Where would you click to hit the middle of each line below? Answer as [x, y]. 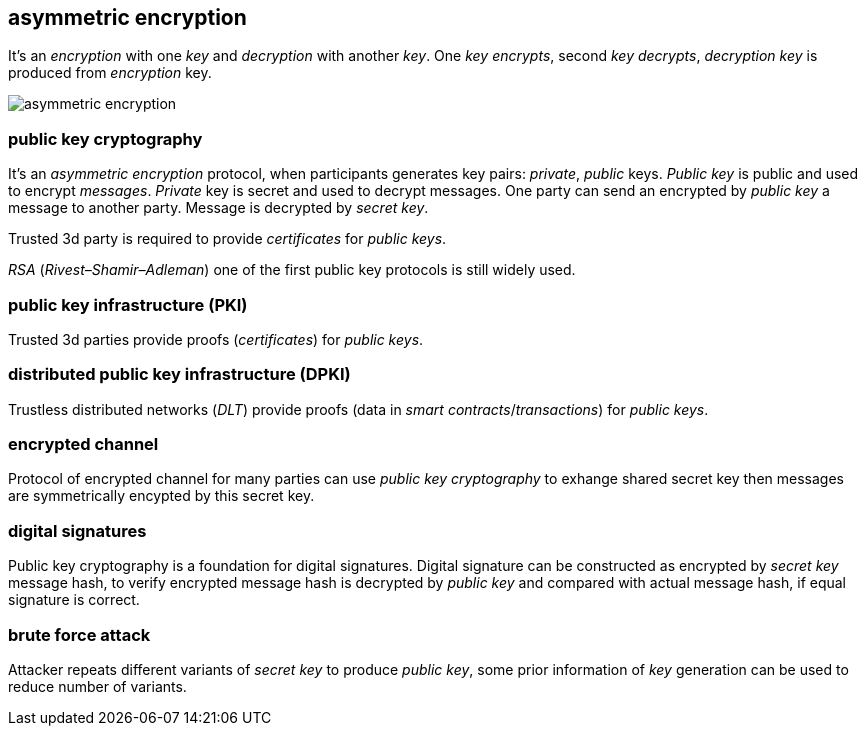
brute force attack [79, 634]
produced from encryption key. [110, 73]
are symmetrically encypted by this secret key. [161, 496]
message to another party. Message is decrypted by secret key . [218, 208]
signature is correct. [74, 600]
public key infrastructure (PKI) [128, 304]
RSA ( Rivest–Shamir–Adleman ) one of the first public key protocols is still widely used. [292, 270]
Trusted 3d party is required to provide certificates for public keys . [227, 239]
